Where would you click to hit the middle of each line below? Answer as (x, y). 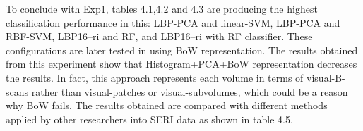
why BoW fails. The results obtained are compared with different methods (167, 105)
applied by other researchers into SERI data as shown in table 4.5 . (149, 119)
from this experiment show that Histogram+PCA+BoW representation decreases (181, 64)
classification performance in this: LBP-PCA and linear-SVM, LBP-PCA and (173, 22)
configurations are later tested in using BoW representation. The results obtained (182, 50)
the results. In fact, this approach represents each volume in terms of (155, 77)
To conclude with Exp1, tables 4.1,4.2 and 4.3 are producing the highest (162, 8)
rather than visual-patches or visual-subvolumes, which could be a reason (190, 91)
